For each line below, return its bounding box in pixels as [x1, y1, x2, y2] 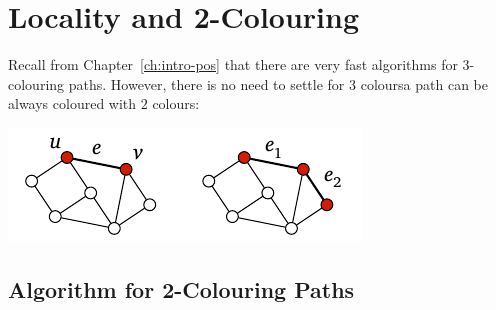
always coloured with [8, 93, 137, 114]
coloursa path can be [360, 73, 488, 94]
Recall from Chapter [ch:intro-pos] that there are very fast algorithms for [8, 54, 458, 75]
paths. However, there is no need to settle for [68, 73, 345, 94]
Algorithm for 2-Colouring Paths [8, 273, 355, 304]
